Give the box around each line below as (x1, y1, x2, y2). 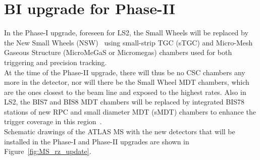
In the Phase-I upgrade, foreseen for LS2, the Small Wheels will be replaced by (4, 27, 248, 38)
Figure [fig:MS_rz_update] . (4, 146, 91, 156)
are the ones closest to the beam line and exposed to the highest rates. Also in (4, 86, 246, 97)
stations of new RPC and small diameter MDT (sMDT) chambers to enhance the (4, 106, 256, 117)
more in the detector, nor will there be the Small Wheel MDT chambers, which (4, 77, 249, 87)
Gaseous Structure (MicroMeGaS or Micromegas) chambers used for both (4, 47, 232, 58)
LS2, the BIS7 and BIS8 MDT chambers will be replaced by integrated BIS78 (4, 96, 244, 107)
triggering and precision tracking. (4, 57, 107, 67)
